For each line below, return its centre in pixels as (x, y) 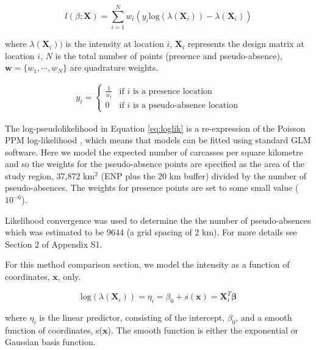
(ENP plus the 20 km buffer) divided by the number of (204, 175)
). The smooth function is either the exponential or (203, 330)
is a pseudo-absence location (185, 106)
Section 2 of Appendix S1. (54, 244)
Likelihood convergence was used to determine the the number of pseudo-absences (158, 220)
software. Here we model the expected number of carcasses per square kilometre (154, 152)
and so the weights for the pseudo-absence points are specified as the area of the (155, 164)
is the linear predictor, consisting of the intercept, (132, 317)
